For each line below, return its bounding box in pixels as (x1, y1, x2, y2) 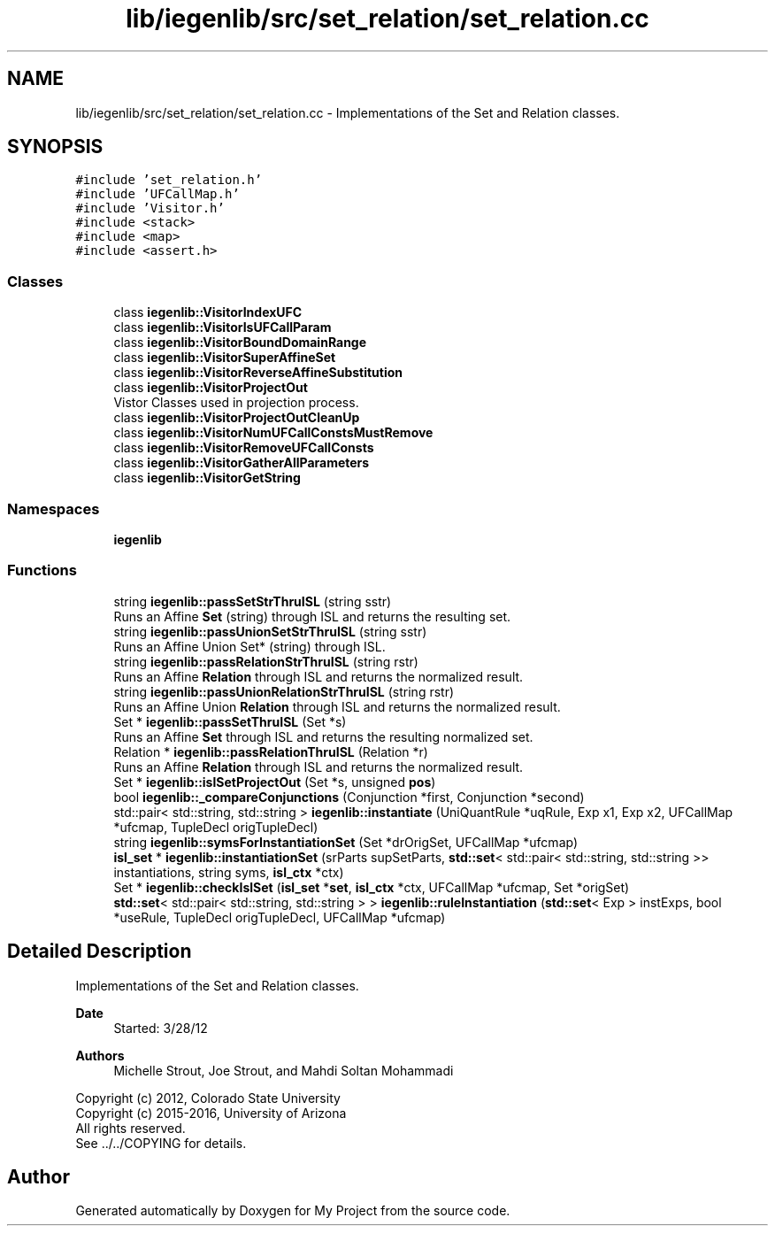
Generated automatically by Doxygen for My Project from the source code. (75, 1203, 510, 1219)
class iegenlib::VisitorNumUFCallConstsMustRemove (113, 425, 434, 441)
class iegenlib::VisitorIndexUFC (113, 304, 303, 320)
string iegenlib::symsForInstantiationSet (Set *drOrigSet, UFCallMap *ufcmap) (113, 834, 579, 850)
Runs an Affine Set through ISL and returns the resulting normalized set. (113, 728, 533, 744)
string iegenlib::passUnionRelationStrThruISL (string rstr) (113, 683, 455, 699)
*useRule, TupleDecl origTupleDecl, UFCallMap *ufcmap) (113, 909, 446, 925)
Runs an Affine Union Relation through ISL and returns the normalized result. (113, 698, 561, 714)
